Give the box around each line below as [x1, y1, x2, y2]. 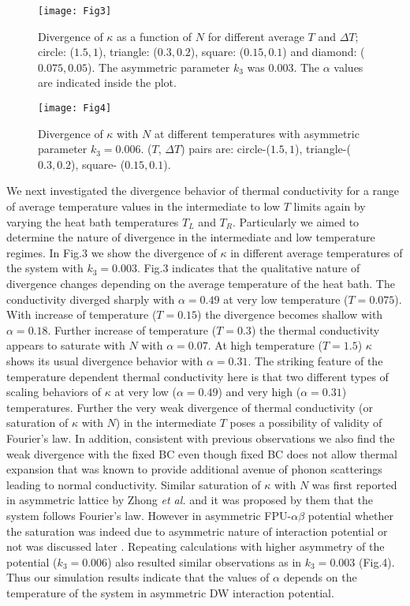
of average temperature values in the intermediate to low [6, 198, 281, 215]
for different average [207, 28, 304, 44]
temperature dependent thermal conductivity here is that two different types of [6, 368, 389, 384]
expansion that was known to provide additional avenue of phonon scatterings [6, 461, 382, 477]
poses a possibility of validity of [229, 414, 382, 431]
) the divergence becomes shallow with [197, 306, 383, 323]
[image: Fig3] [38, 6, 112, 17]
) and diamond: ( [282, 43, 365, 60]
